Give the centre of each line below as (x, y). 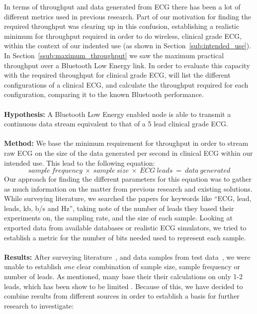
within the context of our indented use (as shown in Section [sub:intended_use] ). (128, 46)
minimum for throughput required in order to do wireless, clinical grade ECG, (123, 36)
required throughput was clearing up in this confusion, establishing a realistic (122, 26)
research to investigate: (39, 305)
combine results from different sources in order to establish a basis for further (122, 296)
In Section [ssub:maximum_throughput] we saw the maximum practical (114, 55)
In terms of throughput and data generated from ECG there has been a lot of (122, 6)
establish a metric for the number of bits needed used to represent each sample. (125, 237)
